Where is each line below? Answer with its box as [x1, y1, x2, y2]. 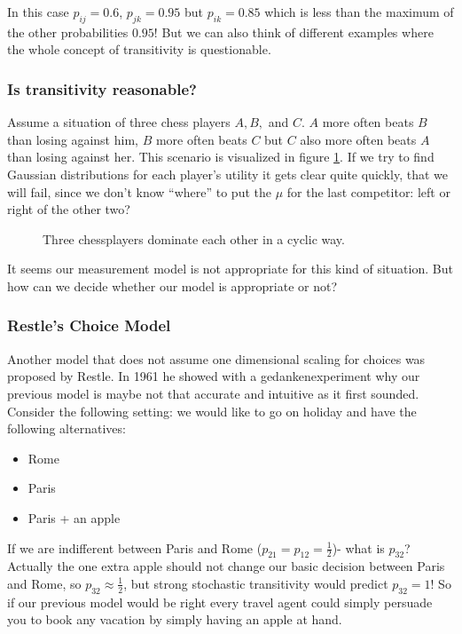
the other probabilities [7, 22, 129, 41]
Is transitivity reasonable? [7, 77, 197, 99]
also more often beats [300, 130, 417, 148]
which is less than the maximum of [264, 3, 454, 20]
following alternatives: [7, 419, 126, 438]
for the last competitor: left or [286, 182, 450, 201]
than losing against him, [7, 130, 138, 148]
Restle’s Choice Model [7, 314, 171, 337]
